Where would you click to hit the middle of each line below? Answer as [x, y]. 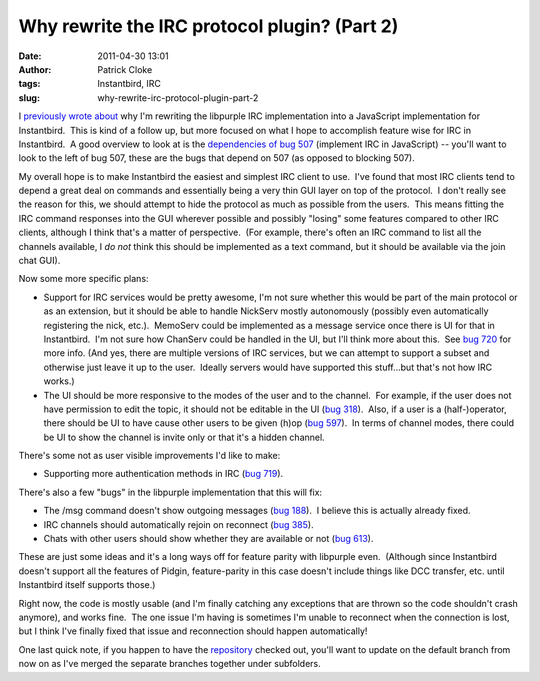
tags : [29, 84]
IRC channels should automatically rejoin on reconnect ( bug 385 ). [178, 524]
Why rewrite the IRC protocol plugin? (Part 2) [208, 26]
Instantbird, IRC [129, 84]
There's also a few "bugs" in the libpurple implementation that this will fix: [170, 492]
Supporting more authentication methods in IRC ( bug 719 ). [163, 474]
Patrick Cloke [125, 69]
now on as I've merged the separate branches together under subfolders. [169, 664]
